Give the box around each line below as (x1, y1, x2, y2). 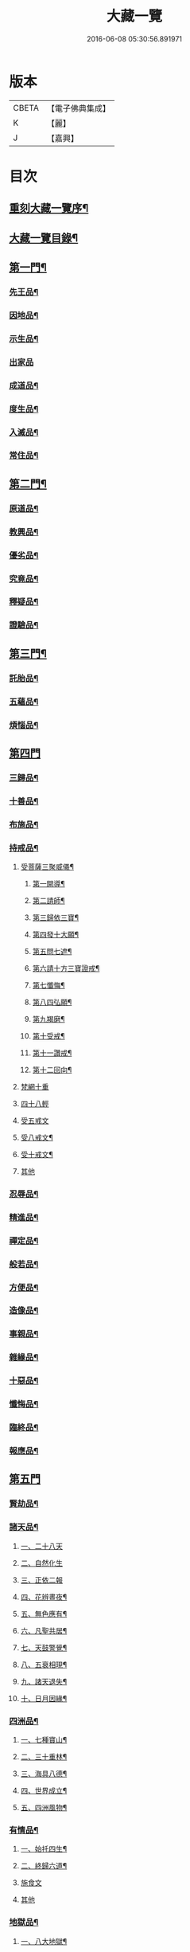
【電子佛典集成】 (46, 103, 111, 114)
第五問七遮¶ (32, 946, 72, 956)
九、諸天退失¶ (20, 1676, 68, 1686)
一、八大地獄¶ (20, 1936, 68, 1946)
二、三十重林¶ (20, 1751, 68, 1761)
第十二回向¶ (32, 1065, 72, 1074)
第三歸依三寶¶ (32, 913, 79, 922)
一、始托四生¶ (20, 1844, 68, 1854)
